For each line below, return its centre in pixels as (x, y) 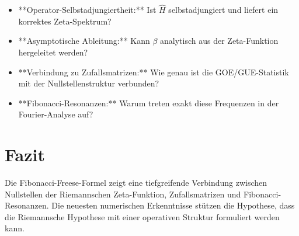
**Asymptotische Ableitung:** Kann (84, 41)
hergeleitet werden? (53, 52)
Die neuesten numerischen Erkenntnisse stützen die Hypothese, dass (173, 205)
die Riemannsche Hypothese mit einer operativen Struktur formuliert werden (142, 216)
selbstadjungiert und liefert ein (223, 10)
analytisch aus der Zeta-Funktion (219, 41)
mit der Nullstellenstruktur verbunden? (89, 83)
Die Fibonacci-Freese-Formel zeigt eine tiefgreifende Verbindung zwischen (136, 183)
